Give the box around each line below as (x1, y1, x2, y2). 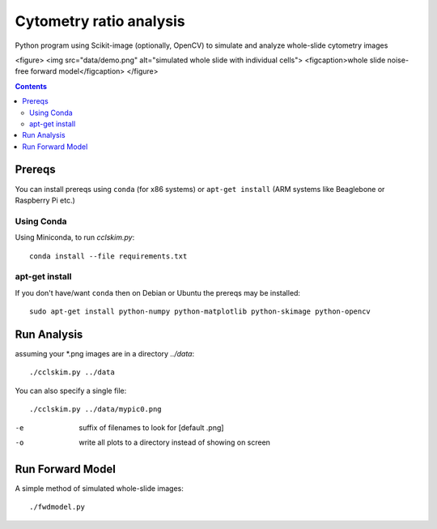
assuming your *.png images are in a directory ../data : (15, 348, 195, 358)
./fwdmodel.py (29, 502, 85, 512)
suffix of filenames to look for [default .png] (78, 422, 224, 433)
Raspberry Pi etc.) (15, 195, 76, 205)
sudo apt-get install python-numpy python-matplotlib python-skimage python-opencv (29, 307, 371, 316)
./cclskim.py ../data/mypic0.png (29, 405, 162, 414)
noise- (387, 55, 409, 65)
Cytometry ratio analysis (15, 12, 185, 30)
